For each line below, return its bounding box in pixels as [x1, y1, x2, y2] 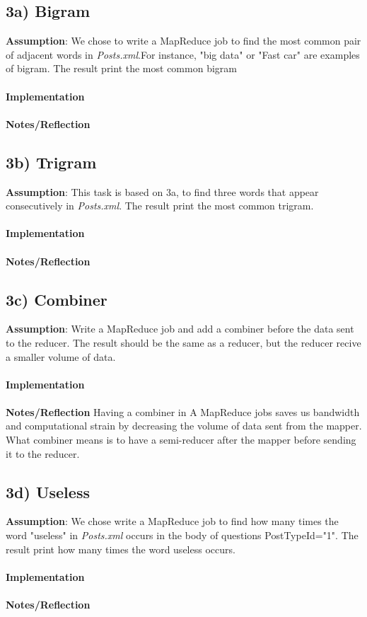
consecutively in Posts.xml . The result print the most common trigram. [6, 198, 314, 213]
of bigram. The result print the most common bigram [6, 61, 237, 76]
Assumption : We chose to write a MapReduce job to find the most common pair [6, 33, 361, 48]
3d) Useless [6, 480, 90, 502]
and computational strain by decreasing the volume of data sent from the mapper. [6, 418, 362, 433]
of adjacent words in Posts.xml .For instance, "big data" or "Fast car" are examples [6, 47, 360, 62]
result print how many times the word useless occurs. [6, 541, 235, 556]
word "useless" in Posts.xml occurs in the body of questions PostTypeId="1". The [6, 528, 359, 543]
